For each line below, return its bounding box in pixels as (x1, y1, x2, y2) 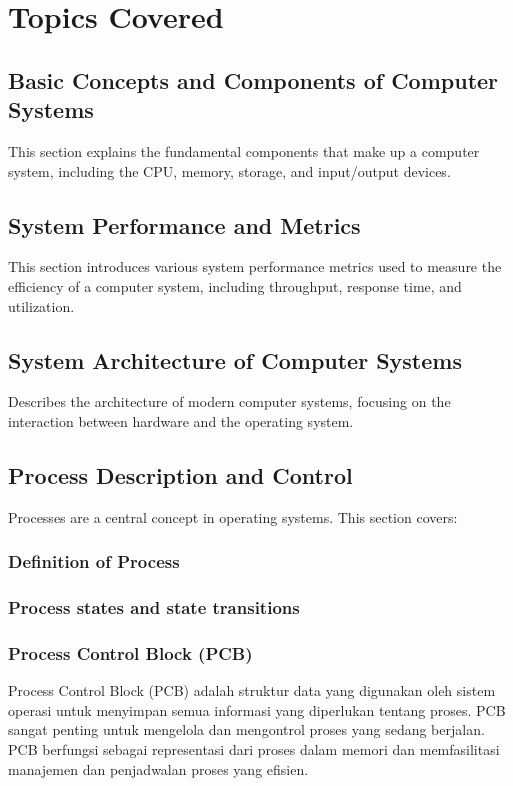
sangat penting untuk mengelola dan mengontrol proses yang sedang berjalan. (8, 719, 485, 740)
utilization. (8, 295, 75, 316)
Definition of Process (8, 549, 180, 574)
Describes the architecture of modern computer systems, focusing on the (8, 391, 451, 412)
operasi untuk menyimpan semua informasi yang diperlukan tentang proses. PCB (8, 699, 506, 720)
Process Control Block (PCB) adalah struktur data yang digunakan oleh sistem (8, 680, 496, 701)
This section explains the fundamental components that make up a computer (8, 140, 480, 161)
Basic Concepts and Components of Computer (8, 64, 499, 95)
